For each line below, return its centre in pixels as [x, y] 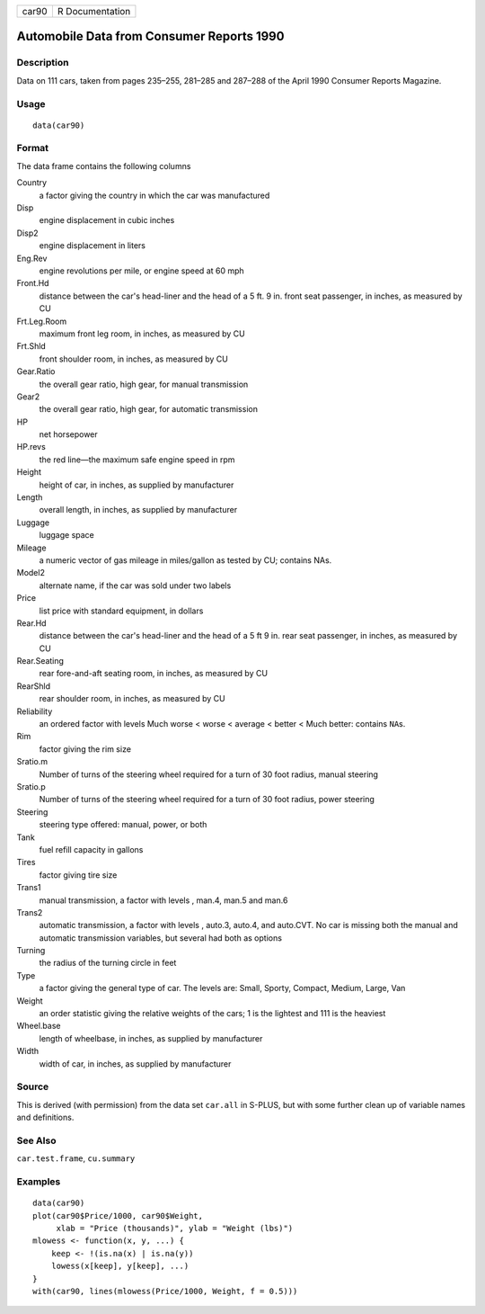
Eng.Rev [32, 258]
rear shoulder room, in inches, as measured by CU [132, 699]
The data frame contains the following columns [104, 165]
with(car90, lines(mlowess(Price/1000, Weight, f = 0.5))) [165, 1291]
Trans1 [29, 888]
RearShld [34, 686]
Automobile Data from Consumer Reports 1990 [150, 36]
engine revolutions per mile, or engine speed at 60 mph [141, 271]
